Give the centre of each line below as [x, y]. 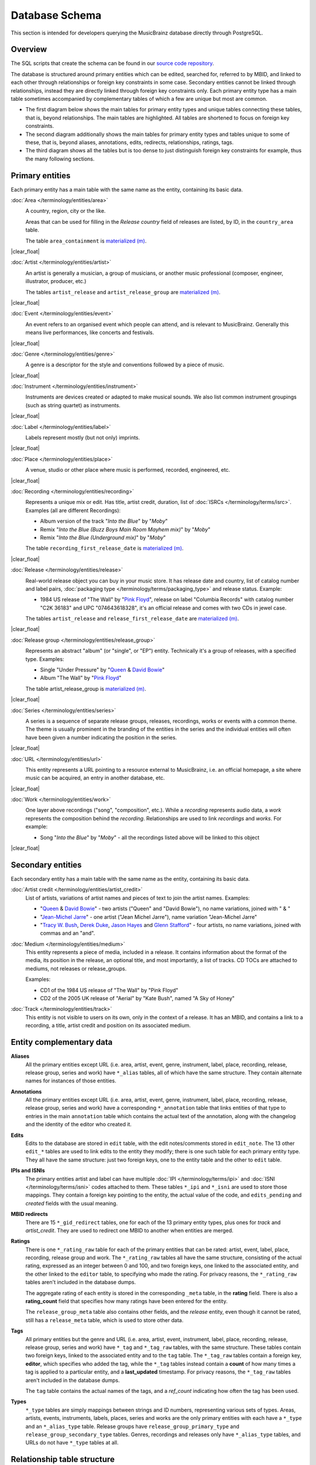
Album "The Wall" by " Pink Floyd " [81, 678]
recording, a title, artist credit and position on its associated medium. [108, 1025]
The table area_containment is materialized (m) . [86, 241]
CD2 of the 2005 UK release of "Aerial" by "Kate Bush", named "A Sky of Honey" [138, 999]
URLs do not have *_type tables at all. [72, 1443]
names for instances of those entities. [71, 1081]
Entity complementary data [62, 1042]
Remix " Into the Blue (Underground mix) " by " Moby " [103, 537]
